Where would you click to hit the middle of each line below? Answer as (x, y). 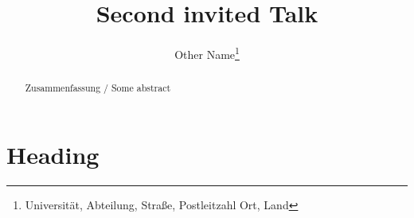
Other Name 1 (207, 53)
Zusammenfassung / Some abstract (98, 88)
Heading (53, 154)
